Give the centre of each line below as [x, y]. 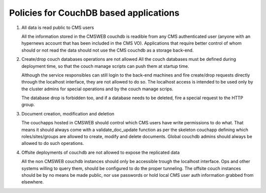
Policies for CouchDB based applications [94, 13]
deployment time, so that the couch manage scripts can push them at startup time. [105, 66]
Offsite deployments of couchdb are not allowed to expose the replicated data [100, 152]
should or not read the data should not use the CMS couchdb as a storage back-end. [108, 50]
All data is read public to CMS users [58, 28]
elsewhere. [33, 182]
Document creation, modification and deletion [68, 113]
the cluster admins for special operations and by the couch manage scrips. [97, 89]
